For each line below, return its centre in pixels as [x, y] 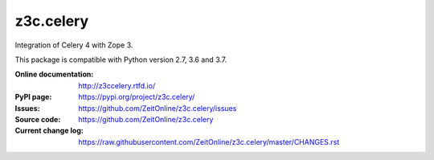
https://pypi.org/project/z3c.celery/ [137, 97]
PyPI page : [33, 97]
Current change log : [49, 131]
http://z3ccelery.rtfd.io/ [117, 85]
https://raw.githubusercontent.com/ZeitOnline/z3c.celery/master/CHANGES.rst [209, 142]
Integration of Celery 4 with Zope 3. [74, 45]
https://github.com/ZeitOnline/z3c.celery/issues [158, 108]
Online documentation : [54, 74]
